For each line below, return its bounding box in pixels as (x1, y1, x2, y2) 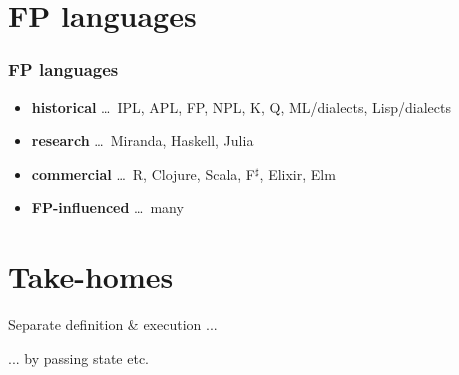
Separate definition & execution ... (8, 314, 218, 335)
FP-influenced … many (31, 197, 184, 218)
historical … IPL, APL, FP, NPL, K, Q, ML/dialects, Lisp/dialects (31, 96, 451, 117)
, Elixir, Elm (259, 163, 336, 184)
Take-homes (8, 256, 174, 297)
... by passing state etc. (8, 347, 149, 368)
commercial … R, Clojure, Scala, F (31, 163, 255, 184)
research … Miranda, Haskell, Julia (31, 130, 254, 151)
